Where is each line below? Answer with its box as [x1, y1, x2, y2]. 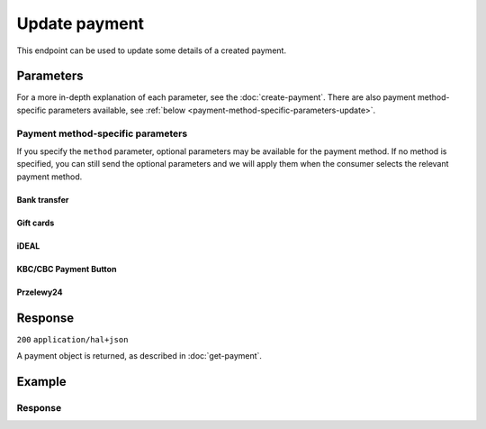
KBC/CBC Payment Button [16, 263, 117, 274]
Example [16, 374, 67, 389]
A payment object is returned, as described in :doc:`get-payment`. [16, 351, 263, 361]
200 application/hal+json [16, 334, 129, 344]
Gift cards [16, 217, 55, 228]
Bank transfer [16, 194, 69, 205]
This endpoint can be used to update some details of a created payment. [16, 45, 287, 56]
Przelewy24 [16, 287, 63, 297]
